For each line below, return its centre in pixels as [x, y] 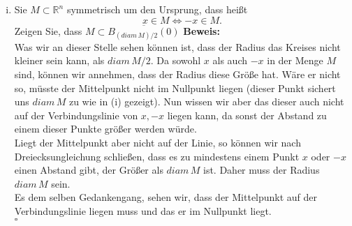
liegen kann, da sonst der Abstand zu [247, 115]
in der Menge [295, 60]
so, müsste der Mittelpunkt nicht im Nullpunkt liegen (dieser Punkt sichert [175, 88]
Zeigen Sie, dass [48, 30]
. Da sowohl [176, 60]
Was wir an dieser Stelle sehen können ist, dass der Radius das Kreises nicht [177, 46]
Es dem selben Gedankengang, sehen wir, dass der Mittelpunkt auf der [166, 197]
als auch [230, 60]
